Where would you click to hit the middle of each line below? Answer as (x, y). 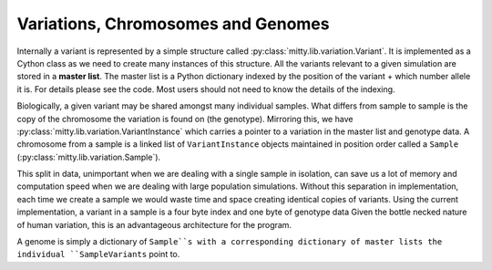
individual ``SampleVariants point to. (98, 254)
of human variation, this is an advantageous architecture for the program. (154, 224)
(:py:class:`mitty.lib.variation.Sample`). (89, 157)
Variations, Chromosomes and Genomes (173, 24)
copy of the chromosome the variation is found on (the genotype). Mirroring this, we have (185, 119)
